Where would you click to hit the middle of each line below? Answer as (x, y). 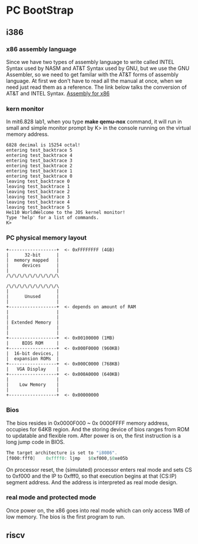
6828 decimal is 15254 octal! (43, 145)
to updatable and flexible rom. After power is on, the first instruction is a (94, 436)
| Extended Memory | (33, 323)
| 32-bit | (33, 255)
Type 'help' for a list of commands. (53, 218)
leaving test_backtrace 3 (38, 197)
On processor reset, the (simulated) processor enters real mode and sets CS (99, 469)
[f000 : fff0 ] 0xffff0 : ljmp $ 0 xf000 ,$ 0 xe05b (67, 458)
